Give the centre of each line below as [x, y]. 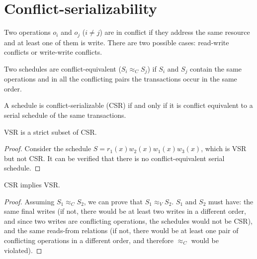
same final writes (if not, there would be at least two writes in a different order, [125, 211]
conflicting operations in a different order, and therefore [89, 240]
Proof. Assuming [29, 201]
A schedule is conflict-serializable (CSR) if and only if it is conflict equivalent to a [128, 105]
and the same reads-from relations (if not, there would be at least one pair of [121, 230]
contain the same [216, 68]
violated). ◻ [23, 250]
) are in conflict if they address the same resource [175, 32]
